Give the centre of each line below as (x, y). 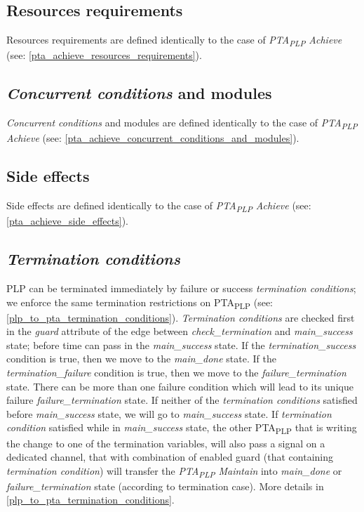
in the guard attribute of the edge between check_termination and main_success (180, 331)
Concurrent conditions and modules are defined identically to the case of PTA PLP (182, 123)
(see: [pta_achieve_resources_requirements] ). (104, 55)
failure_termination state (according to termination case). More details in (165, 486)
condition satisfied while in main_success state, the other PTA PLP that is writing (182, 428)
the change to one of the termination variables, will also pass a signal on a (166, 443)
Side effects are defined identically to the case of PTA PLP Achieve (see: (159, 206)
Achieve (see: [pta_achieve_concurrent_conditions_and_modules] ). (153, 138)
